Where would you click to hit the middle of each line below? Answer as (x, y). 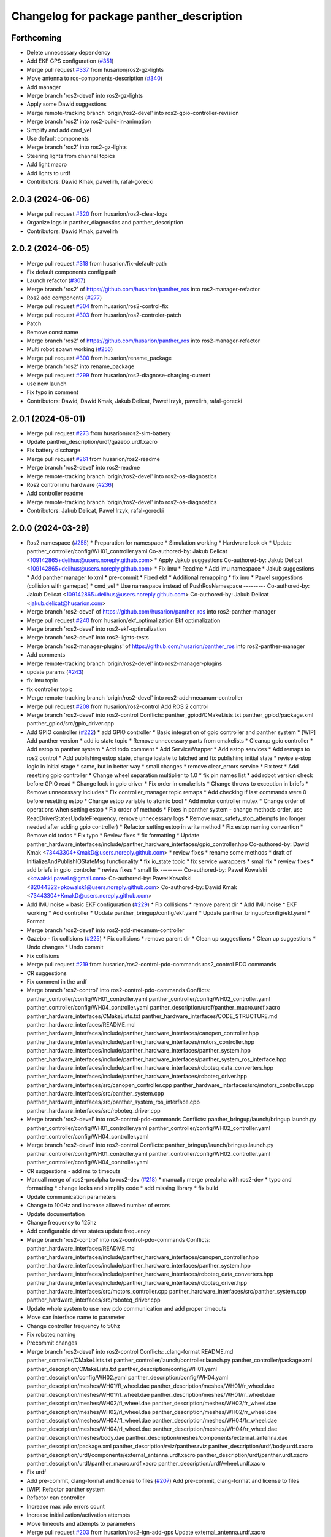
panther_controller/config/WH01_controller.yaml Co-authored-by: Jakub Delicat (127, 551)
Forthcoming (36, 38)
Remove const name (53, 332)
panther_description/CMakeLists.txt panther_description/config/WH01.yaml (122, 1369)
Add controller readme (55, 493)
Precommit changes (52, 1343)
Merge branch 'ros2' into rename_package (81, 366)
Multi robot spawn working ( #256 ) (70, 349)
